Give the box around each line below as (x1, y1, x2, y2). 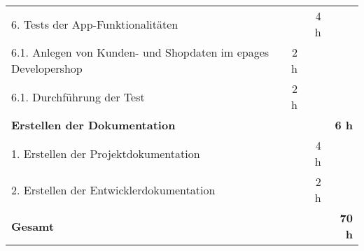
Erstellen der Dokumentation (11, 117, 176, 133)
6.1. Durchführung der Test (11, 88, 145, 105)
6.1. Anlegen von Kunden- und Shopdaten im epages (11, 44, 269, 60)
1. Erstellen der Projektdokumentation (11, 145, 200, 162)
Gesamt (11, 217, 55, 234)
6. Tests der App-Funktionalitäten (11, 15, 178, 32)
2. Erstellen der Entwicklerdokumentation (11, 181, 216, 198)
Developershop (11, 60, 83, 76)
